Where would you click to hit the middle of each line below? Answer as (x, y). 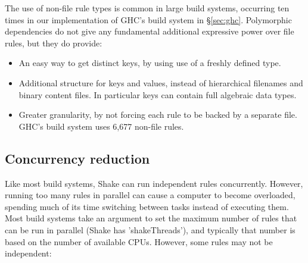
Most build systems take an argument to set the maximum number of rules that (151, 218)
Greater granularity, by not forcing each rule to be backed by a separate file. (158, 115)
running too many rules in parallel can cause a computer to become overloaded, (150, 195)
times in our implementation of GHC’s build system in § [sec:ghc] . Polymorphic (148, 19)
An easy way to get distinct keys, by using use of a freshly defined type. (150, 63)
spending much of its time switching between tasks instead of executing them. (147, 206)
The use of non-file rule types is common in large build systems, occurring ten (147, 8)
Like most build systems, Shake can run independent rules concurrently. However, (154, 183)
